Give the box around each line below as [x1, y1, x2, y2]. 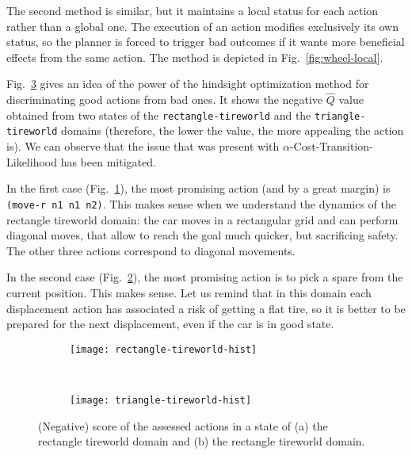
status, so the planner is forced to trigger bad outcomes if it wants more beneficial [6, 33, 405, 50]
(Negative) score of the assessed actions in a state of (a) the [38, 417, 328, 434]
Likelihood [6, 153, 57, 170]
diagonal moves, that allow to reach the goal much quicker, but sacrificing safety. [6, 227, 399, 243]
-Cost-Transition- [289, 138, 373, 155]
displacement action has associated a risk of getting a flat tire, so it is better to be [6, 300, 406, 316]
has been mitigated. [60, 153, 156, 170]
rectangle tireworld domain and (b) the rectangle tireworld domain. [38, 433, 365, 449]
